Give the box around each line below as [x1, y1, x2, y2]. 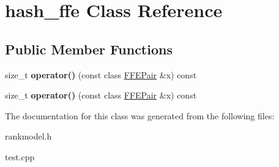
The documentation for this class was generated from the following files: [5, 109, 275, 122]
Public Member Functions [5, 39, 173, 58]
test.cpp [5, 150, 35, 163]
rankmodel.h [5, 130, 52, 143]
